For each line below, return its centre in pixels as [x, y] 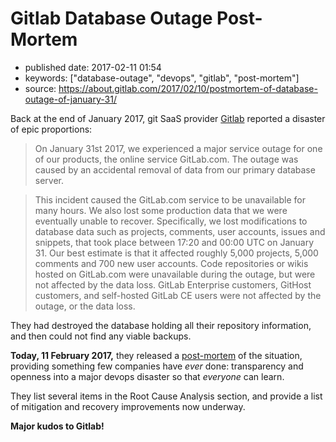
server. [49, 180]
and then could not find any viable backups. [101, 336]
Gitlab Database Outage [111, 18]
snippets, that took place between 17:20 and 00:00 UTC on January [174, 242]
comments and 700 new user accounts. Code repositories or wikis [171, 263]
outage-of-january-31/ [70, 99]
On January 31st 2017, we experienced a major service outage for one [178, 148]
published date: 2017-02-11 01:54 [93, 67]
